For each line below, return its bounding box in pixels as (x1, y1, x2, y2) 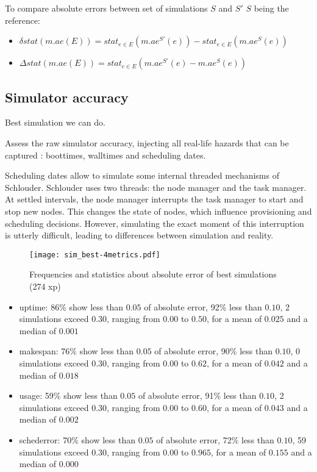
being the (254, 2, 289, 14)
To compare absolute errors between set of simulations (5, 2, 208, 14)
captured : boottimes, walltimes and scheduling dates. (5, 148, 206, 161)
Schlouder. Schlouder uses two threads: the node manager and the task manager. (5, 181, 307, 193)
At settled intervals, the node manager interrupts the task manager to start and (5, 193, 304, 206)
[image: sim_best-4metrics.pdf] (29, 250, 160, 259)
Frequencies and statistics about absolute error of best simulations (29, 268, 277, 281)
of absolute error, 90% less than (154, 345, 272, 357)
